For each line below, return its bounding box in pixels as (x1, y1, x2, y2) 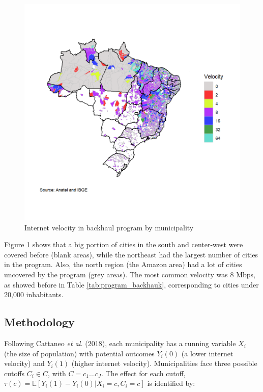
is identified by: (147, 378, 195, 388)
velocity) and (4, 358, 45, 369)
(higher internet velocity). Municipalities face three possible (71, 358, 257, 369)
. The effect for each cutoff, (101, 368, 186, 378)
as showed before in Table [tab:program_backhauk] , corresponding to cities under (4, 279, 259, 290)
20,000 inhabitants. (4, 289, 64, 300)
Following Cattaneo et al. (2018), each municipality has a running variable (4, 337, 236, 348)
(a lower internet (181, 348, 233, 358)
